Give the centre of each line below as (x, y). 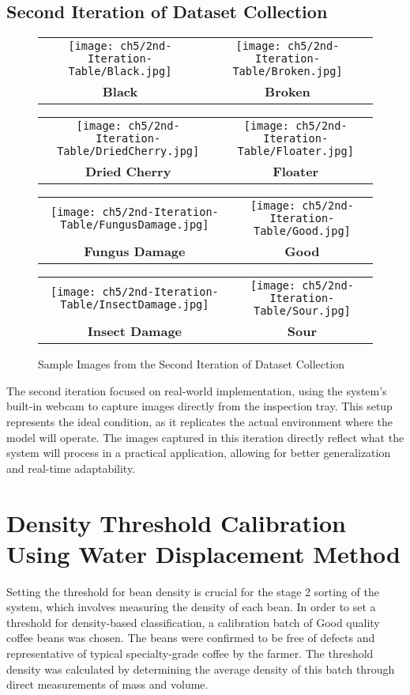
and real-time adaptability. (71, 468)
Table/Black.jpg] (120, 72)
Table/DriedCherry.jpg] (128, 151)
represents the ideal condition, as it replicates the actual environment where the (199, 421)
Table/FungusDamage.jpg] (135, 225)
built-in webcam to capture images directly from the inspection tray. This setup (199, 406)
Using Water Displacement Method (203, 553)
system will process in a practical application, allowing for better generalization (199, 453)
